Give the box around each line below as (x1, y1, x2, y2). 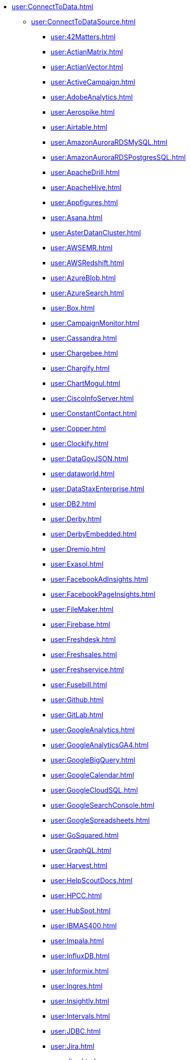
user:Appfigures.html (51, 198, 118, 207)
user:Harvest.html (51, 861, 108, 869)
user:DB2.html (51, 500, 96, 508)
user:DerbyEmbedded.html (51, 530, 137, 538)
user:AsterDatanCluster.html (51, 228, 141, 237)
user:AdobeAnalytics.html (51, 93, 133, 101)
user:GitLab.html (51, 711, 104, 719)
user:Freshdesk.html (51, 635, 116, 643)
